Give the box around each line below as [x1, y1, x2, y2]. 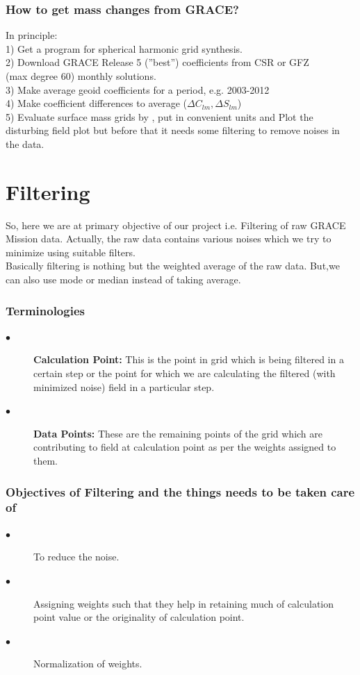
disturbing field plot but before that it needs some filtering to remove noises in [6, 123, 340, 137]
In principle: [6, 28, 58, 42]
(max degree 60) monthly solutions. [6, 69, 156, 83]
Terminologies [6, 301, 85, 319]
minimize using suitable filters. [6, 244, 136, 259]
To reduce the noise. [33, 549, 120, 564]
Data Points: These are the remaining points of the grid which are [33, 426, 323, 440]
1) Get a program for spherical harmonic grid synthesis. [6, 41, 243, 56]
